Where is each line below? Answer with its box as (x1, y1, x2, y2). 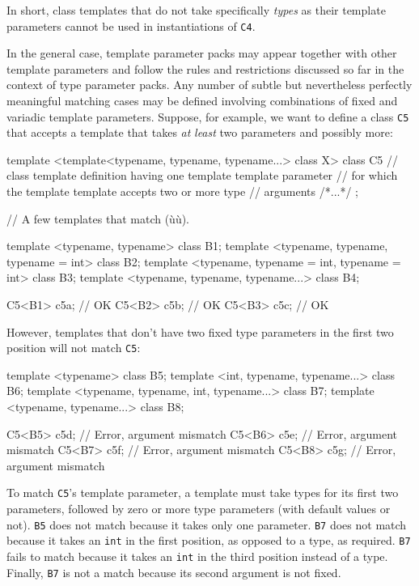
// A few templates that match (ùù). (6, 210, 190, 227)
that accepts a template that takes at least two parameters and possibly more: (6, 124, 393, 141)
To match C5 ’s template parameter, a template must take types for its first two (6, 484, 399, 501)
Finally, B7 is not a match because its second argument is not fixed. (6, 563, 341, 580)
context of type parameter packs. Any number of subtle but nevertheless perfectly (6, 76, 413, 93)
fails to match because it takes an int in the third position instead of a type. (6, 548, 388, 564)
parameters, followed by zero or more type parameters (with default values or (6, 500, 391, 517)
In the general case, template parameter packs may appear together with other (6, 45, 397, 62)
